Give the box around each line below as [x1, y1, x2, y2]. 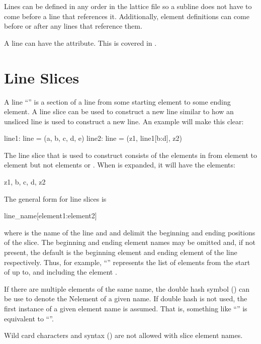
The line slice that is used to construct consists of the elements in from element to [4, 149, 257, 160]
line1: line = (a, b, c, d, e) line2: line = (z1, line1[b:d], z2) [4, 133, 182, 143]
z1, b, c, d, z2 [4, 177, 46, 187]
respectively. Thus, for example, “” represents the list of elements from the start [4, 256, 250, 267]
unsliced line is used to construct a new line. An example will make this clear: [4, 116, 244, 126]
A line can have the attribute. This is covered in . [4, 37, 157, 48]
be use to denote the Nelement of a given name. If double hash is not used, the [4, 293, 247, 304]
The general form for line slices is [4, 193, 107, 204]
